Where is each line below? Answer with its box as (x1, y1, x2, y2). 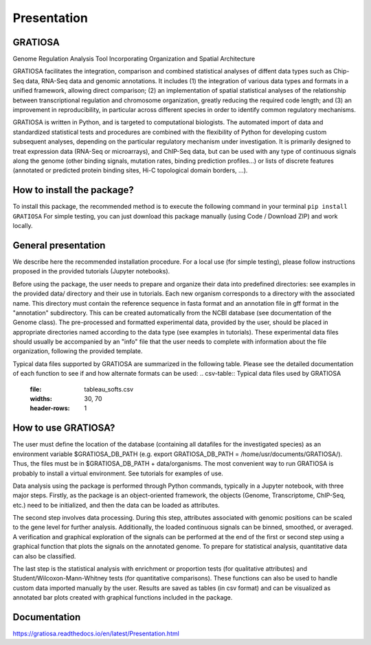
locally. (12, 222, 33, 230)
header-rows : (30, 404, 70, 412)
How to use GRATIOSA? (12, 422, 115, 434)
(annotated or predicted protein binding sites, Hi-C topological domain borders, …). (12, 166, 248, 174)
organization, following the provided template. (12, 347, 143, 355)
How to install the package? (12, 184, 134, 196)
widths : (30, 395, 53, 403)
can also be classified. (12, 552, 76, 560)
